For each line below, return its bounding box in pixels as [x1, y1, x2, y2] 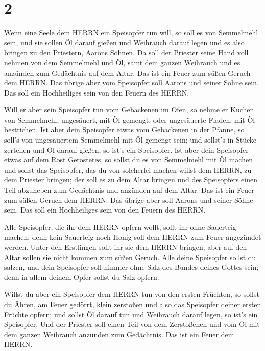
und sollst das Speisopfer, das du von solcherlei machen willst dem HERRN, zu [4, 164, 252, 175]
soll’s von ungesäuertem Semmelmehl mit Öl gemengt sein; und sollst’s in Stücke [4, 134, 257, 145]
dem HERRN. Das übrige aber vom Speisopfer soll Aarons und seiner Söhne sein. [4, 77, 259, 88]
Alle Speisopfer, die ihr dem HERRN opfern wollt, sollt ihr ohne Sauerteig [4, 221, 236, 232]
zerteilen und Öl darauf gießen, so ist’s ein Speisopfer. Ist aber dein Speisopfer [4, 144, 249, 155]
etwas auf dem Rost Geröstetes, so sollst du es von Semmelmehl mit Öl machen [4, 154, 253, 165]
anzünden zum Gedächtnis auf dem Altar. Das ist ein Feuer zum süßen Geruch [4, 67, 251, 78]
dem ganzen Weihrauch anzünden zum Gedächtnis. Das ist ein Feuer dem [4, 329, 234, 339]
